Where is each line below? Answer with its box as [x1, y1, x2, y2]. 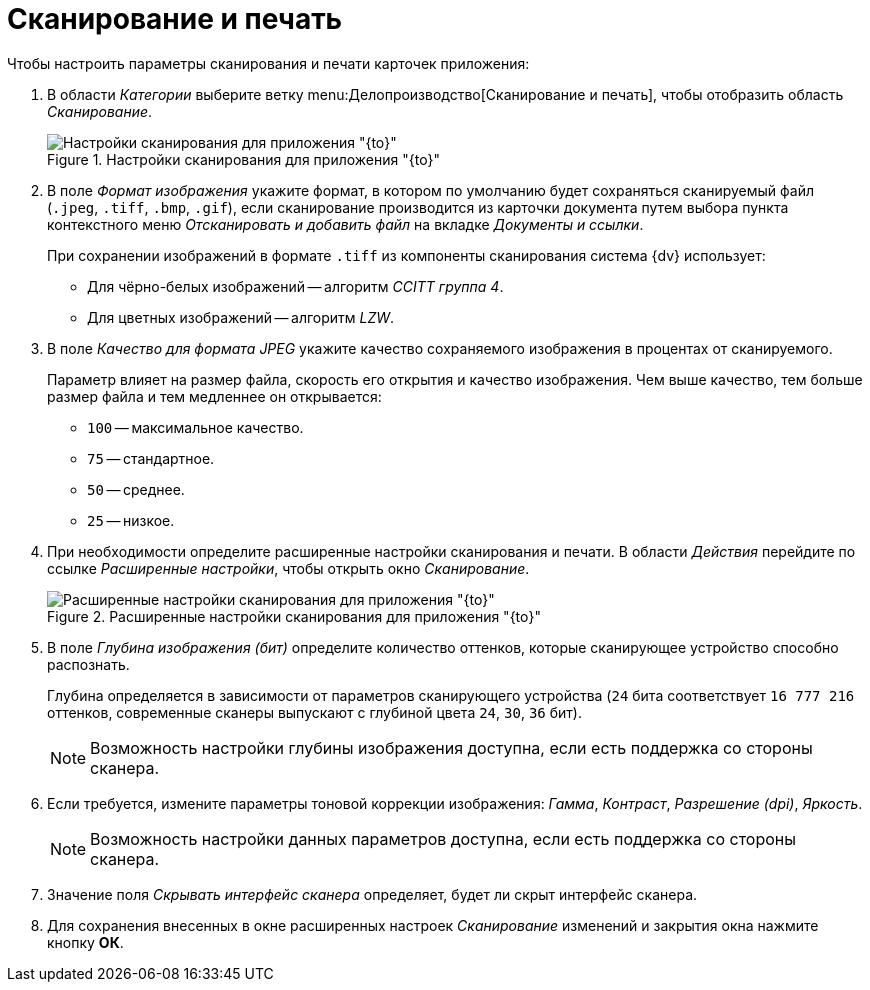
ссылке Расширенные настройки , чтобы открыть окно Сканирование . [47, 559, 530, 577]
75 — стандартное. [87, 449, 215, 467]
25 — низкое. [87, 511, 175, 529]
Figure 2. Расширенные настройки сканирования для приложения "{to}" [47, 607, 541, 625]
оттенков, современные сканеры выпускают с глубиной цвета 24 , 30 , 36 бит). [47, 703, 582, 721]
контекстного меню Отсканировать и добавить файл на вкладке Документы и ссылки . [47, 215, 644, 233]
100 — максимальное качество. [87, 418, 304, 436]
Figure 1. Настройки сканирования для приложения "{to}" [47, 150, 441, 168]
